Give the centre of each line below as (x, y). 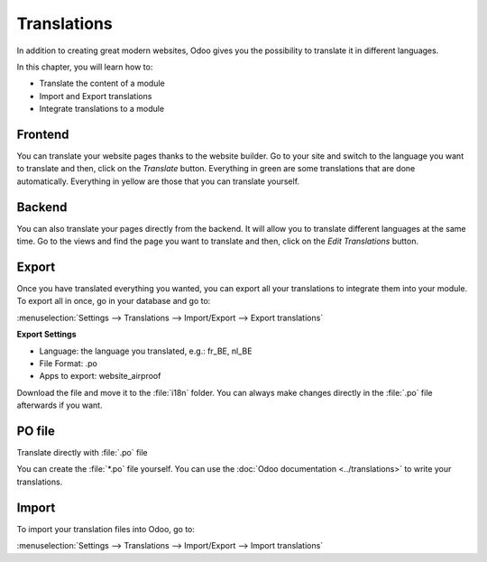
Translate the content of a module (102, 83)
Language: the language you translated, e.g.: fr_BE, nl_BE (146, 351)
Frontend (43, 134)
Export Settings (46, 335)
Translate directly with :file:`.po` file (82, 453)
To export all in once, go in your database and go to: (114, 301)
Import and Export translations (96, 96)
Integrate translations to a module (102, 109)
